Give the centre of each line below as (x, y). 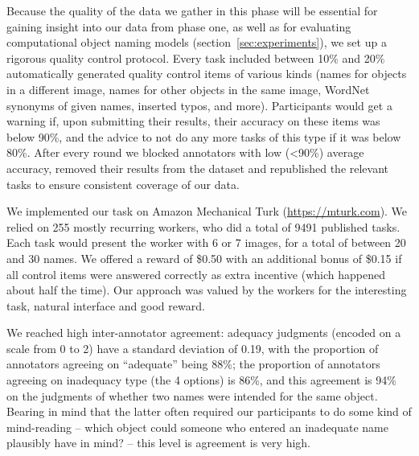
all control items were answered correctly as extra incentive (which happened (196, 274)
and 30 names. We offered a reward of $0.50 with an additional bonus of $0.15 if (204, 258)
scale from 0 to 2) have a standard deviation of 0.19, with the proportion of (193, 348)
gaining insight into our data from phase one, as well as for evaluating (179, 26)
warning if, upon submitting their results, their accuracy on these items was (193, 121)
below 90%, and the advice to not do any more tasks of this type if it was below (204, 136)
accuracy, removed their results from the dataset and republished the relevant (198, 168)
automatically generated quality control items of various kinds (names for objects (207, 74)
